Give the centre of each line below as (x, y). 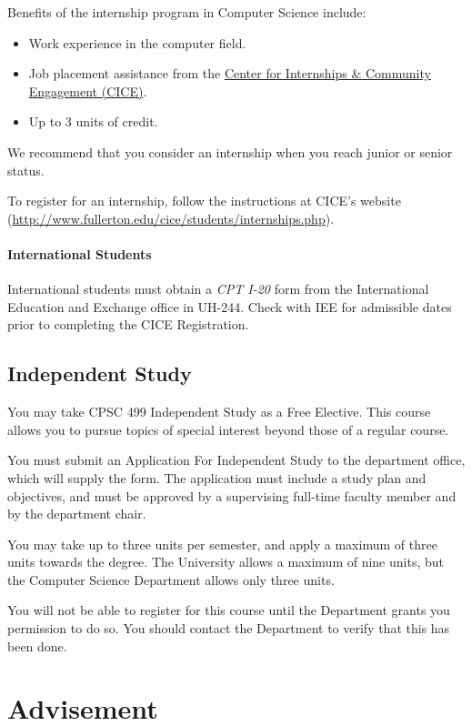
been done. (37, 645)
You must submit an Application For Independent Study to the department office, (236, 460)
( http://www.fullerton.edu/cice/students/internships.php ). (171, 218)
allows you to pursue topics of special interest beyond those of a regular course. (228, 429)
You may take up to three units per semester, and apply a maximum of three (222, 544)
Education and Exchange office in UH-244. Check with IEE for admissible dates (230, 306)
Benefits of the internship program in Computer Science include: (187, 12)
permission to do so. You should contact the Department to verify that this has (229, 628)
